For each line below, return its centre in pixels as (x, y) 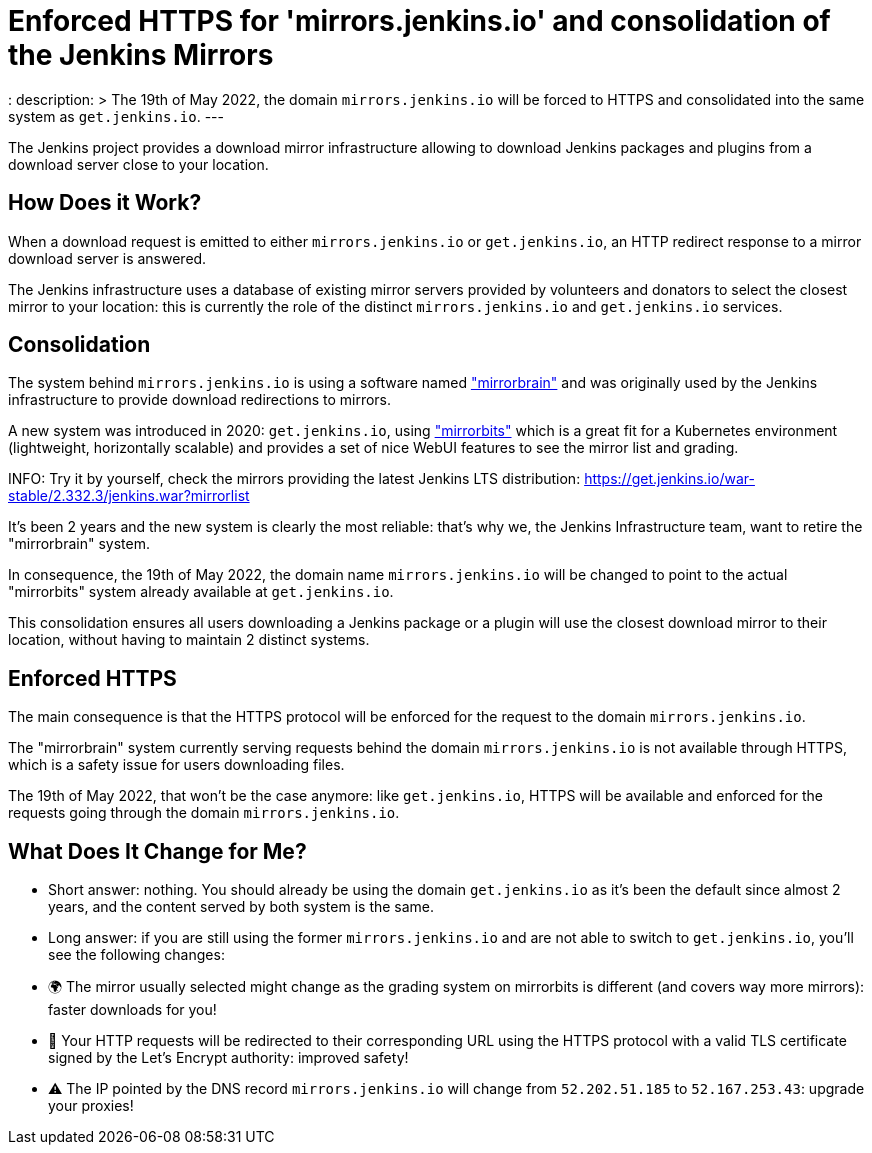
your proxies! (91, 1106)
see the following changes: (136, 955)
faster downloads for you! (132, 1010)
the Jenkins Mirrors (141, 55)
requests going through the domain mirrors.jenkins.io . (204, 813)
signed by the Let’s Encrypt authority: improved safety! (228, 1058)
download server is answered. (107, 258)
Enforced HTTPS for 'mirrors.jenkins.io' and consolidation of (419, 21)
